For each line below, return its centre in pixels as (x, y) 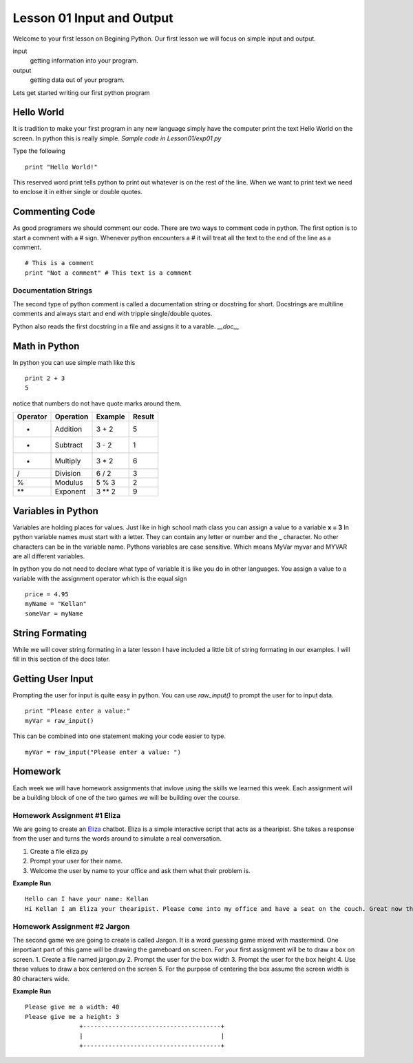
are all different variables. (49, 556)
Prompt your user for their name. (76, 861)
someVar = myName (54, 613)
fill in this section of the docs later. (61, 659)
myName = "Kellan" (56, 604)
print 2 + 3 (45, 378)
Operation (72, 417)
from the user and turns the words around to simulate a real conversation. (117, 839)
